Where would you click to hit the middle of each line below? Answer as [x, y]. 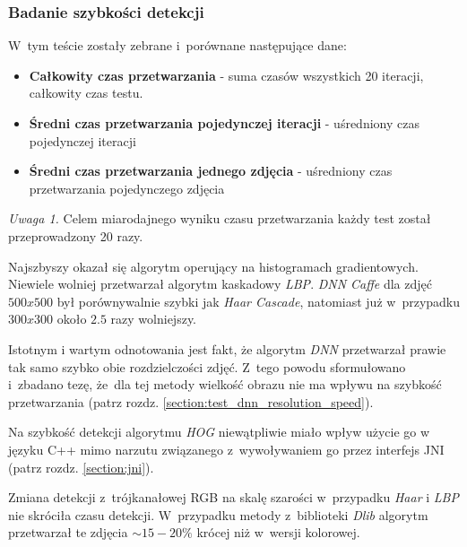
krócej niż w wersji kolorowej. [278, 532]
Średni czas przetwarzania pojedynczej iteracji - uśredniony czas [224, 123]
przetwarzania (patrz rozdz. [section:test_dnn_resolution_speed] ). [191, 401]
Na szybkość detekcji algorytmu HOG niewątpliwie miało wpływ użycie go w [219, 432]
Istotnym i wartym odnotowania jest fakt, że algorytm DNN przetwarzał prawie [227, 348]
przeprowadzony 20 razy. [76, 235]
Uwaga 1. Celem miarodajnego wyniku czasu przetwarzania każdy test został [220, 218]
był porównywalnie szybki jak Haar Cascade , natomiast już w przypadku [259, 301]
